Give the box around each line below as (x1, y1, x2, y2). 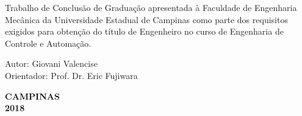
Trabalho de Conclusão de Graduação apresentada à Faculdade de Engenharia (5, 1, 297, 13)
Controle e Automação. (5, 36, 92, 49)
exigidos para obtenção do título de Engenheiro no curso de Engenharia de (5, 25, 284, 38)
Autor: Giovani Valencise (5, 57, 98, 70)
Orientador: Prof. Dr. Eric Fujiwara (5, 69, 138, 81)
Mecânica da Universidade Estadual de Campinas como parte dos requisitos (5, 13, 288, 26)
